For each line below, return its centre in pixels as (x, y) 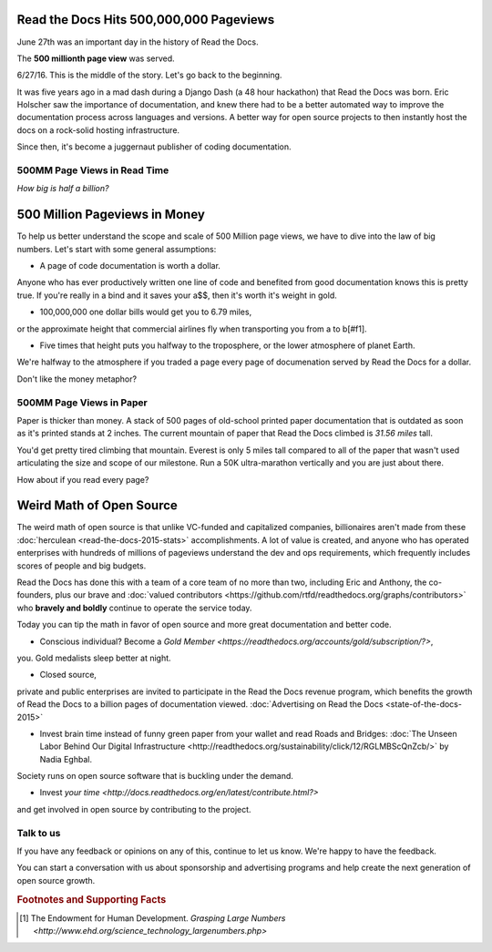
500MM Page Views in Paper (82, 403)
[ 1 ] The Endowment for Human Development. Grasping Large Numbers (153, 918)
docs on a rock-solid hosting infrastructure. (98, 130)
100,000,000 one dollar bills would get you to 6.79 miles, (146, 312)
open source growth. (56, 880)
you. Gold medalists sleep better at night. (94, 658)
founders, (35, 595)
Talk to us (39, 833)
